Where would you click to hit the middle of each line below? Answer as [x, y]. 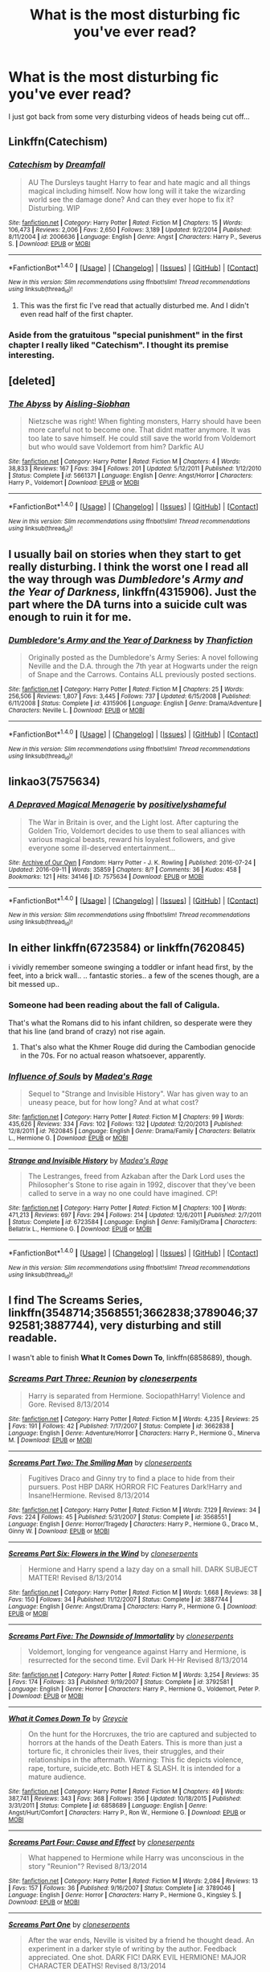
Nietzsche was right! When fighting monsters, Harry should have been [145, 421]
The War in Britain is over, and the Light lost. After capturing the [133, 822]
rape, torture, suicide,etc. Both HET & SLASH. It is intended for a [134, 1769]
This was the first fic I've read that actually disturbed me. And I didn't [134, 305]
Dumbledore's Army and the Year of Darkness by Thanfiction [131, 639]
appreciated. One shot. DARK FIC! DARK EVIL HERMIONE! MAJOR [137, 1958]
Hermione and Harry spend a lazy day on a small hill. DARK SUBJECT [143, 1569]
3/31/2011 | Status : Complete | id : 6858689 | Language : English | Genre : [108, 1806]
